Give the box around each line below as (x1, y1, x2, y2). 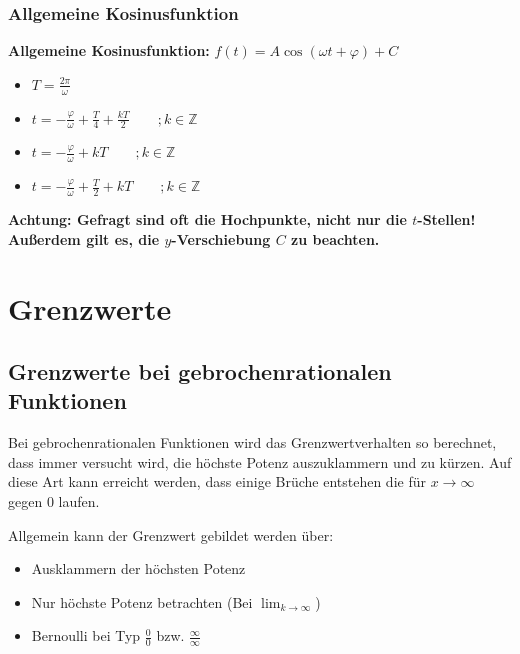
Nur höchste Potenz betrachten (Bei (31, 591, 253, 612)
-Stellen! (417, 209, 476, 230)
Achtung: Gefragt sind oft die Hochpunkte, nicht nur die (8, 209, 407, 230)
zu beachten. (291, 228, 380, 249)
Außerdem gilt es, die (8, 228, 160, 249)
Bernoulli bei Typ (31, 625, 141, 646)
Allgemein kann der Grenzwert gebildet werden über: (8, 524, 334, 545)
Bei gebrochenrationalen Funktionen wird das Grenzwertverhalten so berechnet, (8, 432, 497, 453)
